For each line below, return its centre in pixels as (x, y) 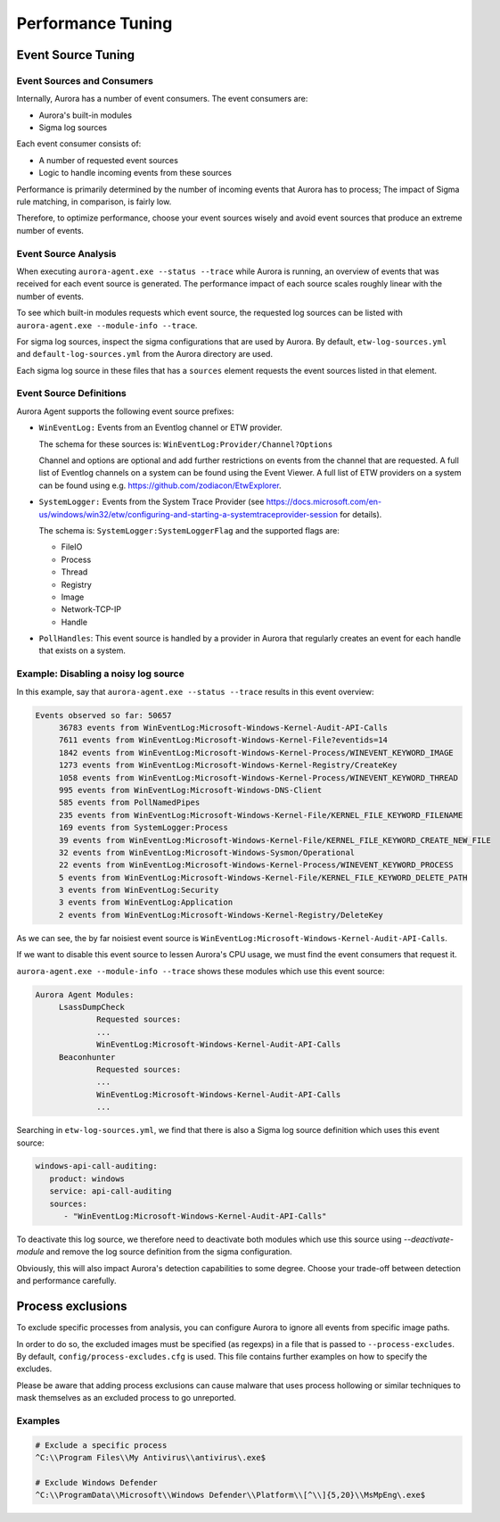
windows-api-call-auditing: (96, 1166)
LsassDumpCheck (91, 1007)
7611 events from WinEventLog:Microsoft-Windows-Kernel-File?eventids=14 (223, 740)
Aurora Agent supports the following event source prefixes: (125, 411)
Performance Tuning (94, 23)
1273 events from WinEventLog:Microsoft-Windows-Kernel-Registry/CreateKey (228, 765)
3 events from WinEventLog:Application (146, 902)
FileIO (72, 547)
